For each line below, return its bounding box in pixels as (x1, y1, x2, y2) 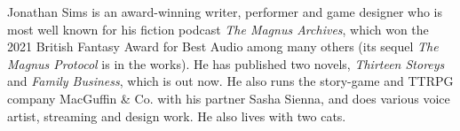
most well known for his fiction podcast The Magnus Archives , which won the (7, 19, 429, 38)
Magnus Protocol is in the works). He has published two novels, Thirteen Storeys (7, 54, 445, 73)
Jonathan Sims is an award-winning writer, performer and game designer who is (7, 3, 443, 20)
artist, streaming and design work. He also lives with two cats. (7, 106, 346, 125)
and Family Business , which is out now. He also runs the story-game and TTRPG (7, 72, 454, 90)
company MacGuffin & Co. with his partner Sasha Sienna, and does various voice (7, 89, 450, 107)
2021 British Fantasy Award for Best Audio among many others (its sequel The (7, 37, 439, 56)
